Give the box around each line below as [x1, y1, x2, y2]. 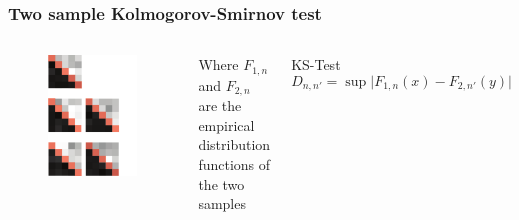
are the [198, 95, 242, 116]
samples [198, 193, 246, 214]
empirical [198, 114, 255, 135]
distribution [198, 134, 271, 155]
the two [198, 173, 245, 194]
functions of [198, 153, 271, 174]
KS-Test [291, 54, 341, 75]
